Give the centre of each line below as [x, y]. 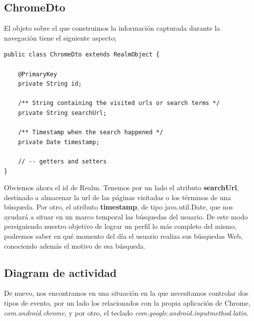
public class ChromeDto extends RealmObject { [82, 55]
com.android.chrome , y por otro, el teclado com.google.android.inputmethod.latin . [126, 312]
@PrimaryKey [38, 74]
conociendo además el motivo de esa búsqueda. [75, 245]
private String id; [50, 84]
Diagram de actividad [60, 272]
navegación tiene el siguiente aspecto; [60, 37]
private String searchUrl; [62, 113]
